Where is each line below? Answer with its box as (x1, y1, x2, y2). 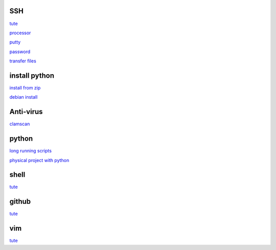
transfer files (9, 58, 37, 64)
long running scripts (9, 148, 52, 154)
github (9, 197, 31, 206)
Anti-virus (9, 107, 43, 116)
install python (9, 71, 55, 80)
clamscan (9, 121, 30, 127)
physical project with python (9, 157, 70, 163)
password (9, 49, 31, 55)
